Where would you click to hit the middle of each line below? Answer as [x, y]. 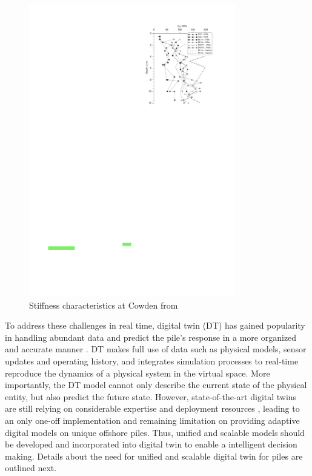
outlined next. [31, 468]
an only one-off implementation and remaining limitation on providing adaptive [152, 421]
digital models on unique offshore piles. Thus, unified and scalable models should [155, 432]
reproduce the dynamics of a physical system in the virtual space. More [138, 373]
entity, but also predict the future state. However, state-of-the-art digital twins [151, 396]
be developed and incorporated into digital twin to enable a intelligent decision [151, 444]
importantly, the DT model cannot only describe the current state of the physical [156, 385]
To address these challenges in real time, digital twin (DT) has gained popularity [155, 325]
